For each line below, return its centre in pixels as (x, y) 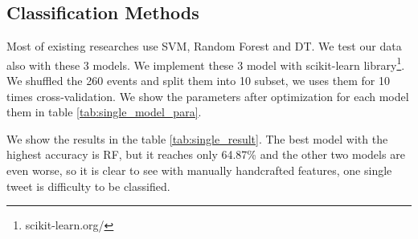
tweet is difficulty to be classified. (88, 186)
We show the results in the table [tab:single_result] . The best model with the (197, 138)
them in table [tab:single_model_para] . (104, 112)
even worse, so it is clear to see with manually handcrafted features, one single (199, 170)
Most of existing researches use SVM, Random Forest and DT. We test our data (204, 46)
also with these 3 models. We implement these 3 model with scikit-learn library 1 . (206, 63)
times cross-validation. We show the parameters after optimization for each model (208, 96)
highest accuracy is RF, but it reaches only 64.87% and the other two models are (206, 154)
